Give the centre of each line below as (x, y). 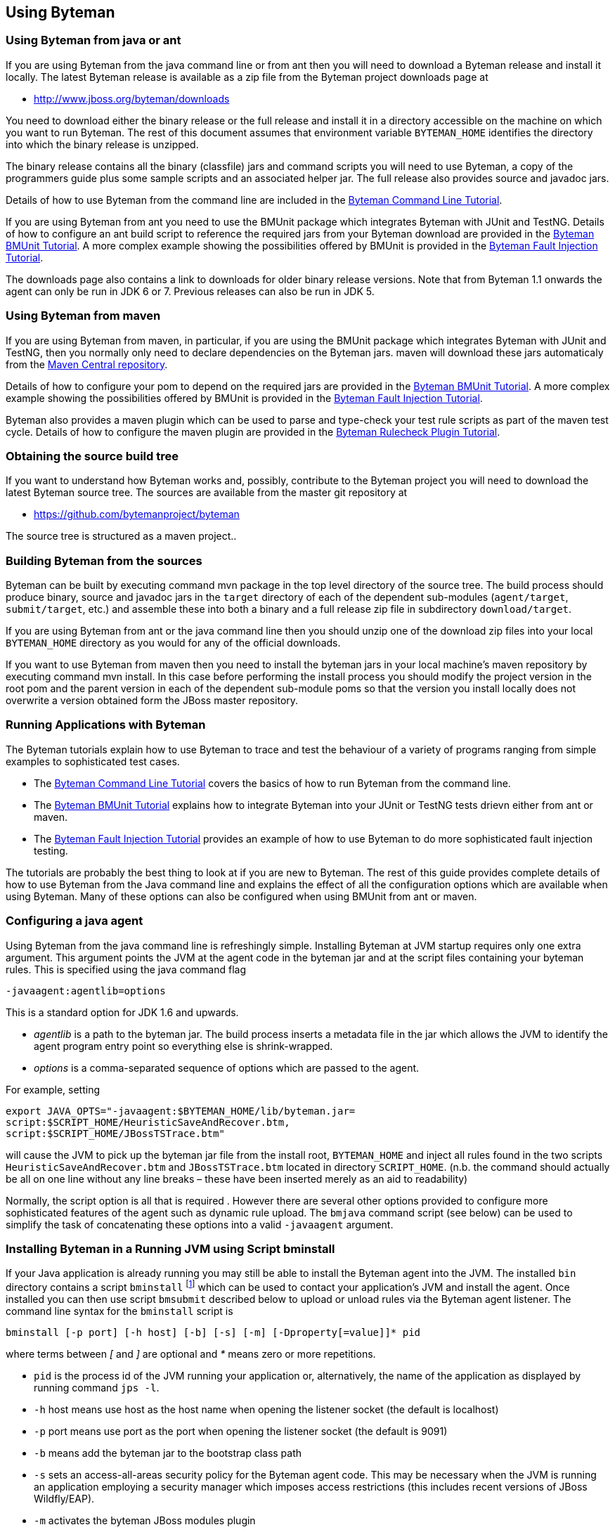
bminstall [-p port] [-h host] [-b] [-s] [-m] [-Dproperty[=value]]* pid (213, 1332)
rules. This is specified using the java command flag (126, 969)
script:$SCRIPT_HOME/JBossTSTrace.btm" (115, 1133)
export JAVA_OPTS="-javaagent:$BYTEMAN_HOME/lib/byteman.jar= (181, 1111)
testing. (51, 850)
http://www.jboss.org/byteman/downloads (132, 98)
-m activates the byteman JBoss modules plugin (145, 1520)
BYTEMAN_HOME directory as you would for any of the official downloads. (173, 643)
